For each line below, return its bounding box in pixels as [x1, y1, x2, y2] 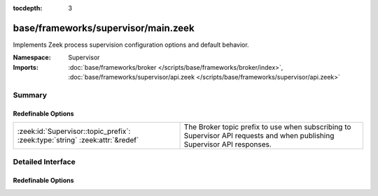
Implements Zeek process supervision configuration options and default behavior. [13, 40, 249, 49]
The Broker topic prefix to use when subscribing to [183, 122, 351, 132]
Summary [13, 90, 48, 100]
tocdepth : [13, 4, 43, 12]
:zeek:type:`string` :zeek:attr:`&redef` [17, 135, 139, 145]
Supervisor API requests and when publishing [183, 131, 335, 141]
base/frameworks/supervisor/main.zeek [13, 22, 195, 34]
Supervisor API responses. [183, 140, 272, 149]
